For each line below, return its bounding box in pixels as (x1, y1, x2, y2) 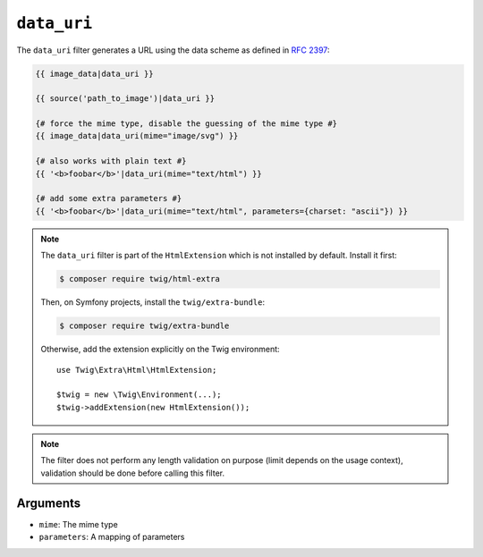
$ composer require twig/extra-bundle (59, 321, 230, 331)
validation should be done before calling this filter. (40, 468, 225, 478)
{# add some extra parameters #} (35, 193, 182, 204)
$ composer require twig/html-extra (59, 274, 221, 284)
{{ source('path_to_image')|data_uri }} (35, 94, 215, 104)
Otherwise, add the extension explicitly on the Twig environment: (40, 344, 281, 355)
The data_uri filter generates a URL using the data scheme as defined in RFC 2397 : (16, 45, 330, 55)
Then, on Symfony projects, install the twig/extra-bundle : (40, 297, 266, 308)
